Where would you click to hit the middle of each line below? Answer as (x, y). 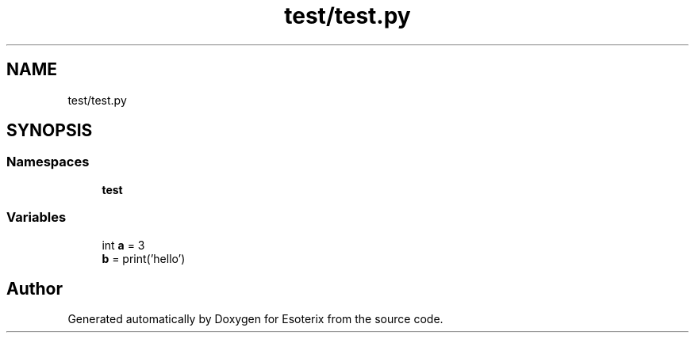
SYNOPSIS (50, 131)
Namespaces (48, 162)
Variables (36, 217)
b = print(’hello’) (144, 258)
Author (35, 288)
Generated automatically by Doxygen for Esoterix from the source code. (255, 319)
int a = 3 (123, 245)
